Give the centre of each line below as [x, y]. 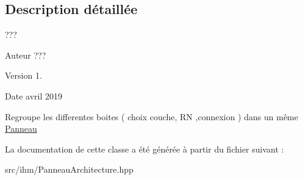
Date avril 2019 [34, 95]
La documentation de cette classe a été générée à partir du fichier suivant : [144, 149]
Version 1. [23, 75]
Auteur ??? [26, 55]
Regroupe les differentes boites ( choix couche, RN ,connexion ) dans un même [151, 116]
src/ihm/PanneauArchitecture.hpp [69, 169]
